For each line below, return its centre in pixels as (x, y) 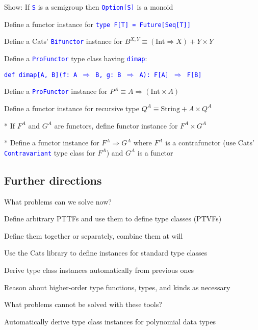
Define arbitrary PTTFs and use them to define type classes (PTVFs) (113, 219)
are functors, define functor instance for (116, 125)
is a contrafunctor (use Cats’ (210, 143)
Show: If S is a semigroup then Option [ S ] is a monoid (89, 7)
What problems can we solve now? (58, 201)
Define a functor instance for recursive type (72, 108)
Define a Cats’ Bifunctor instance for (63, 41)
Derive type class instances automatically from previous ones (99, 270)
